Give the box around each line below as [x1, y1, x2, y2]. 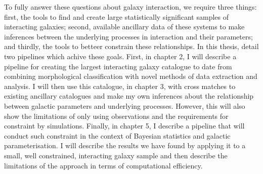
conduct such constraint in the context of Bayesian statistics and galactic [4, 130, 231, 141]
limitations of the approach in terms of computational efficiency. [4, 160, 203, 170]
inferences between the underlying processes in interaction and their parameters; [4, 31, 253, 41]
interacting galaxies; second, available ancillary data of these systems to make [4, 21, 245, 32]
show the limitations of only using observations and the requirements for [4, 110, 229, 121]
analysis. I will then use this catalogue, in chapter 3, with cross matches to [4, 80, 236, 91]
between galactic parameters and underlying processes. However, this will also [4, 100, 245, 111]
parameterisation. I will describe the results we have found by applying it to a [4, 140, 246, 151]
